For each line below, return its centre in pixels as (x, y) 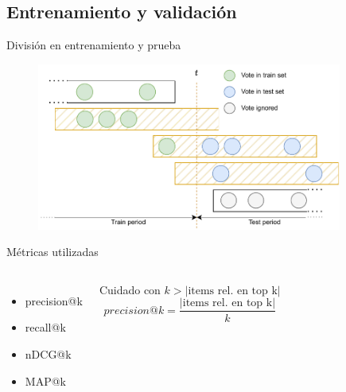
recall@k (45, 327)
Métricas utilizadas (52, 252)
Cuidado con (130, 289)
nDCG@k (48, 354)
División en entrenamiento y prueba (94, 45)
